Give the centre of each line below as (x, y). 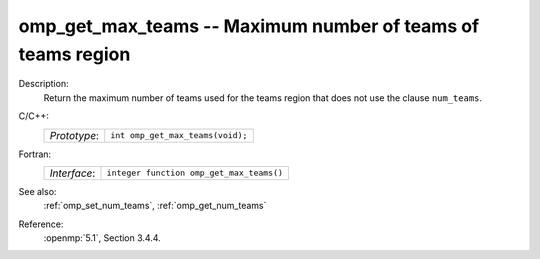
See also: (37, 191)
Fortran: (35, 154)
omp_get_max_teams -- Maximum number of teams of (249, 26)
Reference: (41, 224)
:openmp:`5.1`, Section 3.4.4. (102, 238)
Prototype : (74, 135)
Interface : (72, 173)
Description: (43, 84)
